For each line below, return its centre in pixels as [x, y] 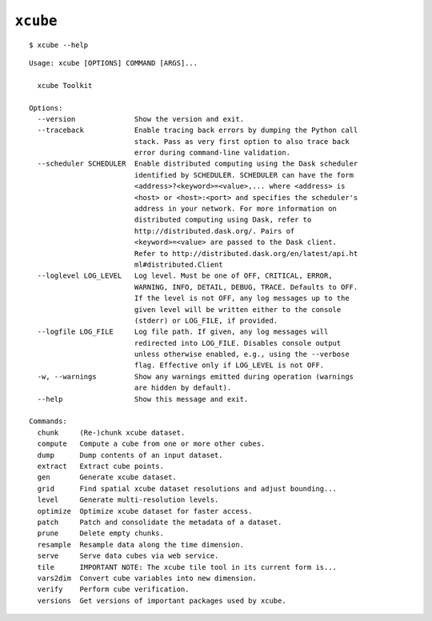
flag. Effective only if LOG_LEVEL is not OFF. [229, 365]
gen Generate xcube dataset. [107, 477]
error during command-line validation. [212, 153]
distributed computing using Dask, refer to [223, 220]
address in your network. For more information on [236, 209]
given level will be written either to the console [238, 309]
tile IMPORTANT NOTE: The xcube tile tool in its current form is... [187, 567]
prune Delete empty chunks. [100, 533]
